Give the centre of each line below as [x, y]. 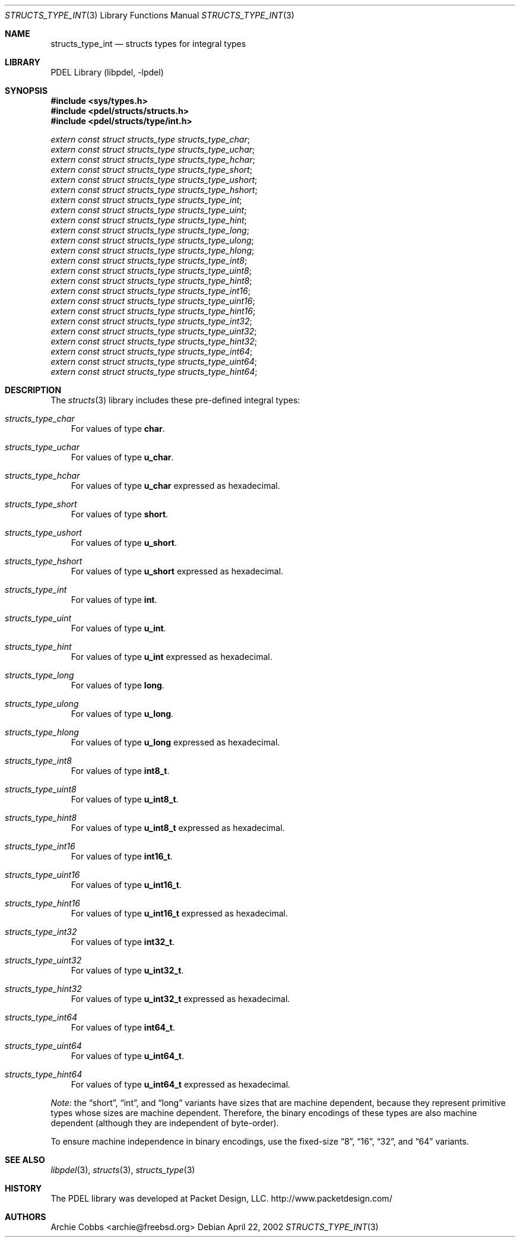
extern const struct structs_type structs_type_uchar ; [153, 149]
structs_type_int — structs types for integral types [148, 44]
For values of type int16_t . [122, 856]
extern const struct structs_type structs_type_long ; [150, 230]
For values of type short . [120, 514]
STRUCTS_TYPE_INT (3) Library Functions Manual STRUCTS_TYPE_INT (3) [150, 15]
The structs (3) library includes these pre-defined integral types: [175, 400]
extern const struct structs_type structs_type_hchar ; [153, 159]
